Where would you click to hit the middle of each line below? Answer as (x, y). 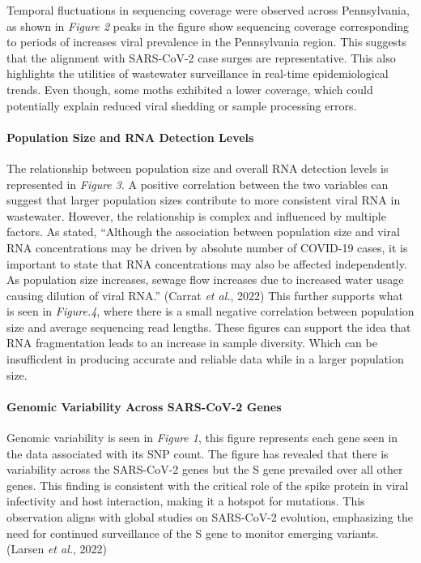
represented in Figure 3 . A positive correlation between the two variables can (198, 184)
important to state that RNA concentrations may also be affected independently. (207, 263)
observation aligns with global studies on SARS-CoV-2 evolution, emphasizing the (210, 517)
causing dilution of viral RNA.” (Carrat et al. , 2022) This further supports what (205, 295)
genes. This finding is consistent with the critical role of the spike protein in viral (208, 485)
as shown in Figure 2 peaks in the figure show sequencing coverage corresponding (208, 26)
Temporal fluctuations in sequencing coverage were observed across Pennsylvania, (208, 10)
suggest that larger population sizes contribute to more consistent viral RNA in (204, 200)
